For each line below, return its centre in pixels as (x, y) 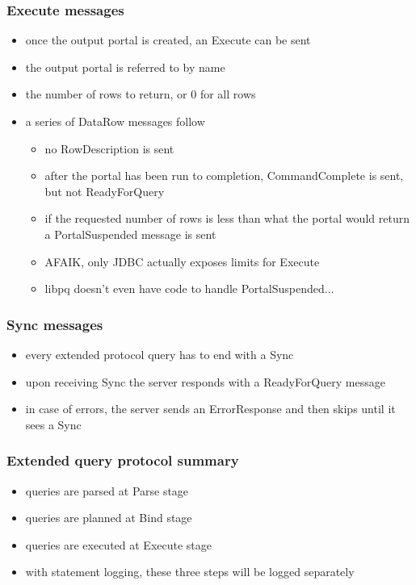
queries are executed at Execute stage (119, 544)
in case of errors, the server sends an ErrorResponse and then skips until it (210, 409)
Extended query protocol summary (123, 460)
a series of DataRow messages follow (115, 121)
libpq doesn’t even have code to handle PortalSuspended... (189, 288)
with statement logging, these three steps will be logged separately (190, 572)
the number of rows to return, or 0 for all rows (141, 94)
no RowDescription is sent (109, 148)
